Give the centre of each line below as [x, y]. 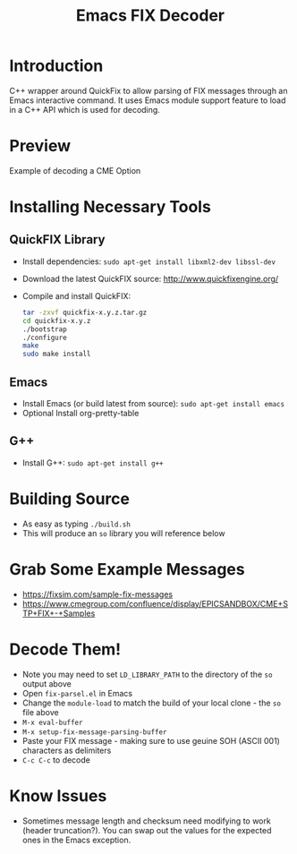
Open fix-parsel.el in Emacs [77, 693]
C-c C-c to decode [56, 760]
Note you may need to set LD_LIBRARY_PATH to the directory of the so [147, 674]
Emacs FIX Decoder [150, 16]
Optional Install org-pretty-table [81, 413]
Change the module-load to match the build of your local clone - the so [152, 703]
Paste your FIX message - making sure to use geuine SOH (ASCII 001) [151, 740]
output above [47, 683]
